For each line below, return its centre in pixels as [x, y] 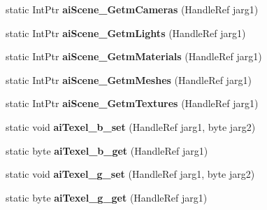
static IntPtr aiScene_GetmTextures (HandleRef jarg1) [132, 103]
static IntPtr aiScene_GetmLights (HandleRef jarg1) [126, 33]
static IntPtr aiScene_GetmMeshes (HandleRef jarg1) [129, 79]
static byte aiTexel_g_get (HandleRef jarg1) [107, 197]
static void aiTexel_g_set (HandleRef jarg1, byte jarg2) [130, 174]
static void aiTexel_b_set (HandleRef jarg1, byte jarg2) [131, 126]
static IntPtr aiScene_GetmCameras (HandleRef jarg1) [132, 9]
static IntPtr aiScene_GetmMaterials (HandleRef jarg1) [134, 56]
